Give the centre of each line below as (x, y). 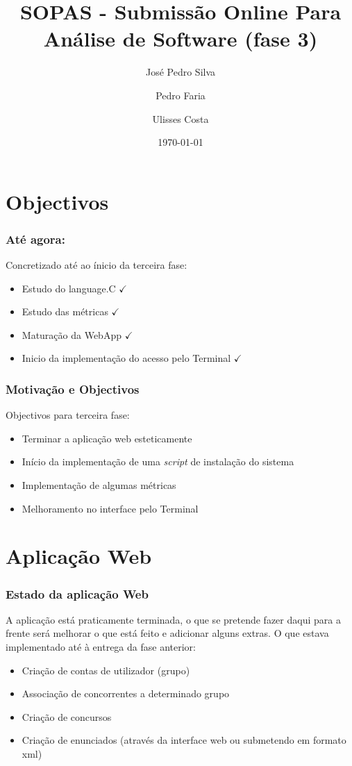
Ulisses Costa (181, 118)
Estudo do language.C (69, 288)
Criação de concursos (67, 716)
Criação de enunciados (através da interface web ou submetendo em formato (184, 740)
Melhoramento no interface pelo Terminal (110, 508)
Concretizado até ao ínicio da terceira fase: (97, 265)
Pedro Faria (181, 95)
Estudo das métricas (65, 311)
